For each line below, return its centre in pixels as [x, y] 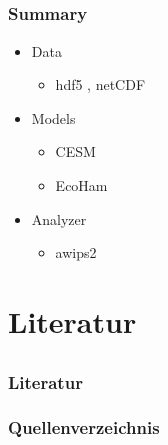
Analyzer [59, 218]
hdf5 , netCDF [100, 84]
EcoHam [81, 185]
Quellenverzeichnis [84, 427]
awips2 [76, 252]
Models [53, 117]
